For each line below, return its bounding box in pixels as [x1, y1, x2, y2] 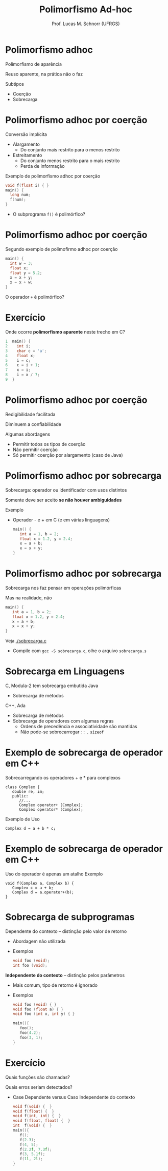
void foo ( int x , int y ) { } [12, 1011, 75, 1017]
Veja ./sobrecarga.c [5, 638, 47, 644]
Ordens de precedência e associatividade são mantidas [20, 724, 137, 730]
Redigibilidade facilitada [5, 411, 56, 417]
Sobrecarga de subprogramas [5, 911, 135, 923]
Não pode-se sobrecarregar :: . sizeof [20, 729, 104, 735]
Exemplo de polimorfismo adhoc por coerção [5, 173, 101, 179]
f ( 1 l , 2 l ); [19, 1156, 43, 1162]
